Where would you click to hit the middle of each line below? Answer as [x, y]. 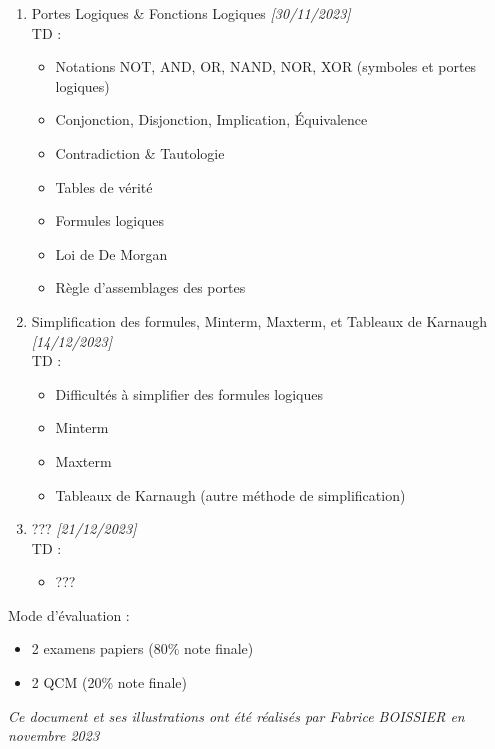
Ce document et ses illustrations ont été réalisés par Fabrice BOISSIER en [236, 715]
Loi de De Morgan [111, 253]
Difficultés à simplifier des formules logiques [189, 393]
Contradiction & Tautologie [140, 152]
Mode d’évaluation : [69, 614]
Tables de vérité [104, 186]
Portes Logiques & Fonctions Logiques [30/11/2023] [191, 13]
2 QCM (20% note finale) [109, 682]
